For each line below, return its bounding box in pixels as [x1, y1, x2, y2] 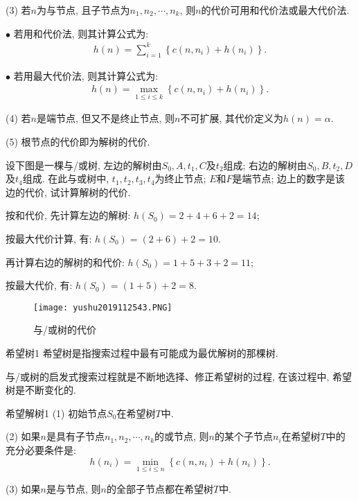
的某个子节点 [215, 429, 273, 443]
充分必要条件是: [6, 442, 76, 457]
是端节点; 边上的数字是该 [232, 171, 346, 186]
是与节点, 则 [46, 481, 101, 495]
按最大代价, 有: [6, 278, 73, 292]
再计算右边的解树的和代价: [6, 254, 125, 269]
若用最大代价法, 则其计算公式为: [13, 68, 159, 82]
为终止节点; [154, 171, 206, 186]
